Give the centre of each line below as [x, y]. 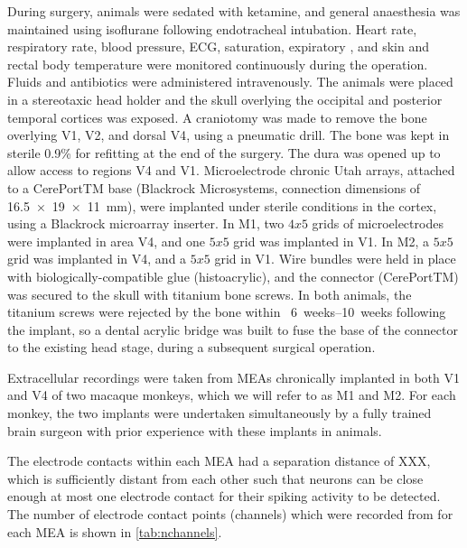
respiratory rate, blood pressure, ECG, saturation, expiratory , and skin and [218, 46]
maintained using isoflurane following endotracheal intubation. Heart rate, [212, 28]
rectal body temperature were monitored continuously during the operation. [218, 64]
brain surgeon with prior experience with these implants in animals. [195, 430]
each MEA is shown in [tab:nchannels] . [115, 531]
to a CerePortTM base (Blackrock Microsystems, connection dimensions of [214, 187]
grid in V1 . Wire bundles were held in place [335, 259]
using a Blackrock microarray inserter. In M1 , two [146, 223]
